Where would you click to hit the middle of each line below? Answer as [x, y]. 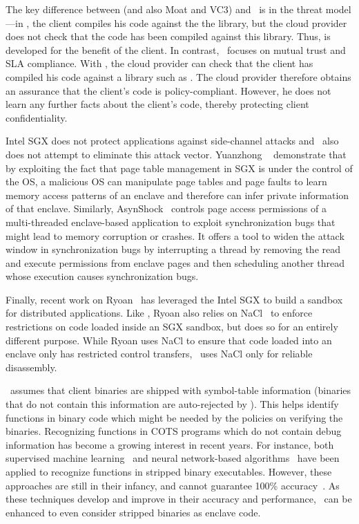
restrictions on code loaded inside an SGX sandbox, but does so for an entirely [172, 327]
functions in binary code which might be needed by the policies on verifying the [174, 417]
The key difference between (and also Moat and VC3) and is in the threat [164, 9]
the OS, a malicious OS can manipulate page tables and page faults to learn [166, 181]
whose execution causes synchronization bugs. [102, 276]
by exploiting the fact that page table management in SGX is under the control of [179, 168]
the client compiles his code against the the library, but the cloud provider [190, 22]
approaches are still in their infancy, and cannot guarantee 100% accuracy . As [173, 485]
